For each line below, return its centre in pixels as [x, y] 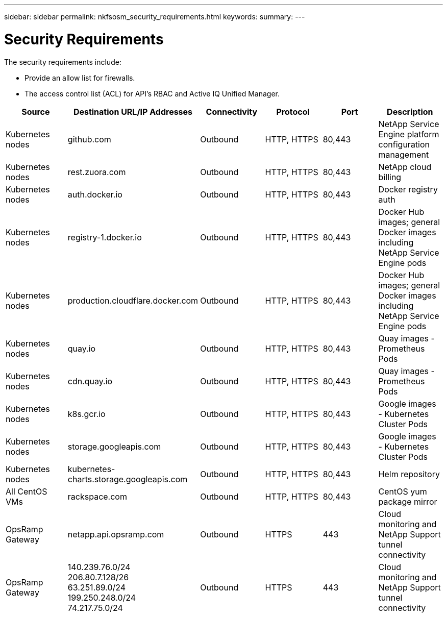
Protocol [293, 112]
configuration [404, 144]
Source [36, 112]
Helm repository [409, 474]
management [404, 154]
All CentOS [27, 491]
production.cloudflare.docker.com [133, 300]
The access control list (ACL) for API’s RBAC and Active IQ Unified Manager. [152, 93]
